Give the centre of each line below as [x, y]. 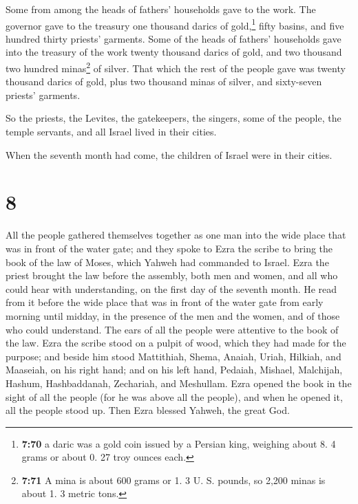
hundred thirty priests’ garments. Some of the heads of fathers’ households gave [173, 38]
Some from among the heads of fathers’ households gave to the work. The [161, 9]
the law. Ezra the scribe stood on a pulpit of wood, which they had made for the [176, 343]
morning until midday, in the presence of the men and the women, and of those [173, 315]
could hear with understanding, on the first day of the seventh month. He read [171, 288]
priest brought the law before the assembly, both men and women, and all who [172, 275]
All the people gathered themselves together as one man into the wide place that [176, 235]
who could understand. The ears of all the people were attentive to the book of [172, 329]
